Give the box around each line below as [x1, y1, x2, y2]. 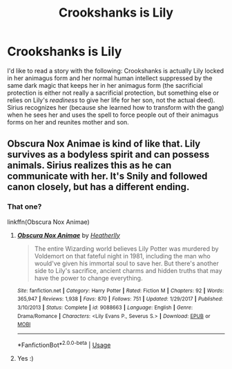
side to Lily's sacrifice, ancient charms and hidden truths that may [34, 266, 222, 274]
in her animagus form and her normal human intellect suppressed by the [7, 74, 213, 82]
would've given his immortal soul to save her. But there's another [34, 259, 219, 267]
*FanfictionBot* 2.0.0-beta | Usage [17, 340, 111, 349]
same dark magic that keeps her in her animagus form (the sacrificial [7, 81, 203, 89]
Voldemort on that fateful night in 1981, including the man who [34, 252, 211, 260]
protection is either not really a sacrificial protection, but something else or [7, 88, 220, 97]
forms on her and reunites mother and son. [7, 117, 129, 126]
